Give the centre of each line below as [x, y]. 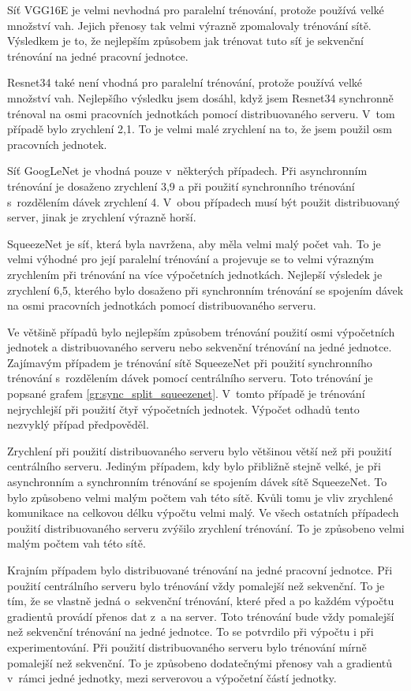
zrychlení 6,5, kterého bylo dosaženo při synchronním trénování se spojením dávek [205, 290]
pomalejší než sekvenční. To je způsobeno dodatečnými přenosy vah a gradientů [200, 662]
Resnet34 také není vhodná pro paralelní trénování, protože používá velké [185, 82]
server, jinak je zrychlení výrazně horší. [102, 217]
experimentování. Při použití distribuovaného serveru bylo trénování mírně [187, 646]
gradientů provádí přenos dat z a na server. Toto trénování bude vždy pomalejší [201, 616]
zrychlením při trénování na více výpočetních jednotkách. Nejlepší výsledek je [195, 274]
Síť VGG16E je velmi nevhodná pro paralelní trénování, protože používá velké [196, 9]
